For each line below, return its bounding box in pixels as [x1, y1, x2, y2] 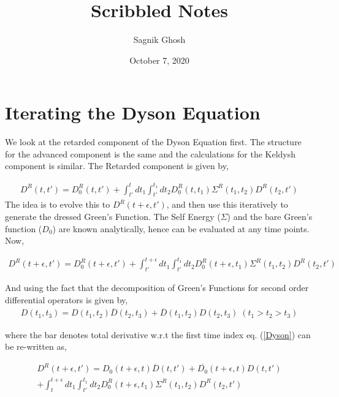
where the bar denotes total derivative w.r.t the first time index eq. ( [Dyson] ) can [5, 328, 311, 341]
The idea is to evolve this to [5, 198, 110, 211]
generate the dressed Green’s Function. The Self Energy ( [5, 210, 221, 222]
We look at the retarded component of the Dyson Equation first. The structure [5, 135, 302, 148]
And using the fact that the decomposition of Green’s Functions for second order [5, 281, 309, 294]
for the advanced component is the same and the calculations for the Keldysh [5, 147, 296, 160]
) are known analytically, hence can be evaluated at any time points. [52, 222, 310, 235]
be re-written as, [5, 340, 67, 353]
